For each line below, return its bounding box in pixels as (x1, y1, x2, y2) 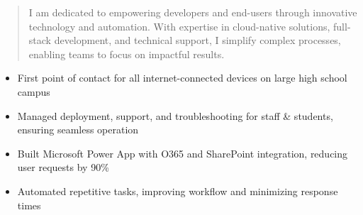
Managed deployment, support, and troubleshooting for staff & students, (17, 108, 333, 123)
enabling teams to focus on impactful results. (28, 46, 225, 61)
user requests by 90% (17, 160, 109, 175)
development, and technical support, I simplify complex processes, (54, 33, 341, 48)
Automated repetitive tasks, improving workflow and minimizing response (17, 183, 338, 198)
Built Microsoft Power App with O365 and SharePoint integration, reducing (17, 145, 348, 160)
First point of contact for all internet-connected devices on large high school (17, 70, 347, 85)
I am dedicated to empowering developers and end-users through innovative (28, 5, 357, 19)
